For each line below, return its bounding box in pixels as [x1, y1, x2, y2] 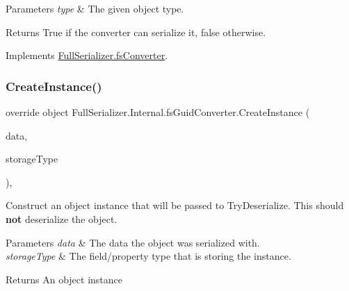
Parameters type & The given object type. [6, 1, 184, 15]
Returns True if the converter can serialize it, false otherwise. [6, 24, 266, 39]
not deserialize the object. [6, 211, 117, 226]
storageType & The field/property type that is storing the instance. [6, 249, 291, 263]
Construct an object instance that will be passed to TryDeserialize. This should [6, 198, 344, 213]
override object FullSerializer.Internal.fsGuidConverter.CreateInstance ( [6, 105, 310, 119]
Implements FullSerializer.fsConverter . [6, 48, 168, 63]
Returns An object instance [6, 272, 123, 286]
